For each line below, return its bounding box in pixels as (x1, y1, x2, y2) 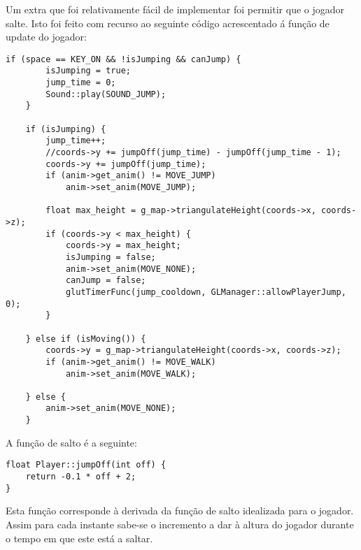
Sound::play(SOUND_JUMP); (45, 89, 167, 99)
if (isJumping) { (25, 124, 106, 134)
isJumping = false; (65, 252, 156, 262)
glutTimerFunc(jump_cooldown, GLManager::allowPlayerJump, (65, 287, 346, 297)
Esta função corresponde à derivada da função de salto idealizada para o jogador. (6, 503, 354, 518)
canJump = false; (65, 275, 146, 286)
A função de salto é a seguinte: (6, 435, 137, 449)
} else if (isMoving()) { (25, 333, 146, 344)
